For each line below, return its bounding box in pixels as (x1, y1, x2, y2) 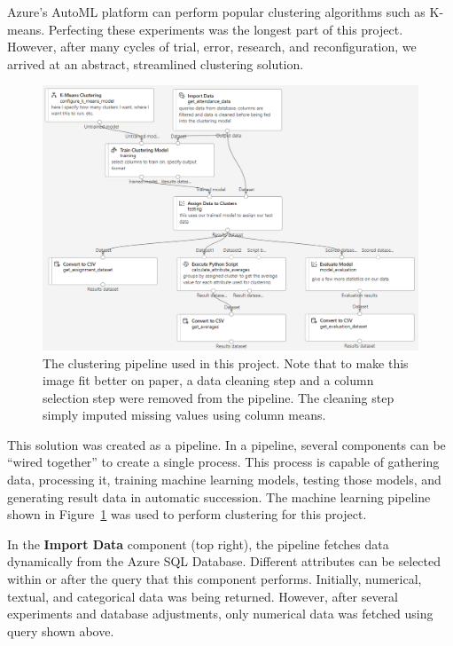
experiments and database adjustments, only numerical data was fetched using (7, 604, 433, 623)
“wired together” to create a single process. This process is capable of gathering (7, 453, 440, 471)
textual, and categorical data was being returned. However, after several (7, 587, 398, 605)
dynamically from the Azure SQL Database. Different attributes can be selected (7, 552, 441, 571)
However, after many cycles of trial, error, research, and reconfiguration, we (7, 37, 417, 56)
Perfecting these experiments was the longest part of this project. (48, 20, 403, 38)
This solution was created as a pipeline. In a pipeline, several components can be (7, 435, 446, 453)
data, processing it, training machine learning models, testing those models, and (7, 470, 441, 489)
